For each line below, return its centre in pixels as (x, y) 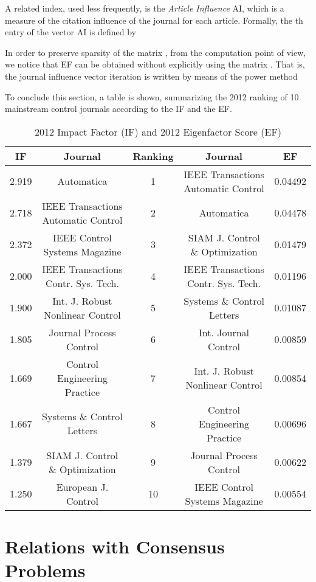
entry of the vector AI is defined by (70, 32)
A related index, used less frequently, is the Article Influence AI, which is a (145, 8)
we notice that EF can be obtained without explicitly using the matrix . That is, (155, 64)
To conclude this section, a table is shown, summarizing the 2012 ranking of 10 (152, 96)
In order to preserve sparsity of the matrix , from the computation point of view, (156, 52)
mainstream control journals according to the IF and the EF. (118, 109)
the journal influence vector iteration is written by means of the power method (151, 76)
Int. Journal (224, 332)
